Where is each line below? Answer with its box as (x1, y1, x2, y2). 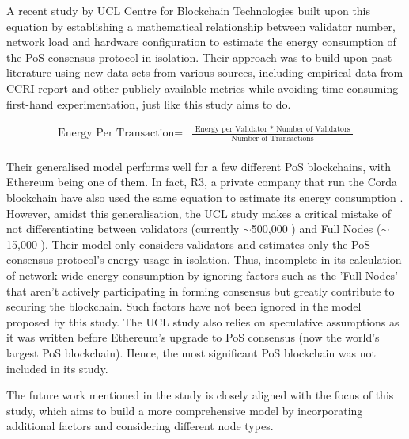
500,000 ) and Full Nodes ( (251, 220, 381, 237)
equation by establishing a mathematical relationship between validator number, (6, 17, 396, 34)
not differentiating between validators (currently (6, 220, 240, 237)
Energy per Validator (195, 125, 267, 134)
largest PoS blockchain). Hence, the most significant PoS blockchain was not (6, 344, 376, 361)
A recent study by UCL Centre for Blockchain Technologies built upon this (6, 2, 371, 18)
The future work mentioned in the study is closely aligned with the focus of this (6, 387, 394, 403)
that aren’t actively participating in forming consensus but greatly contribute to (6, 282, 395, 299)
